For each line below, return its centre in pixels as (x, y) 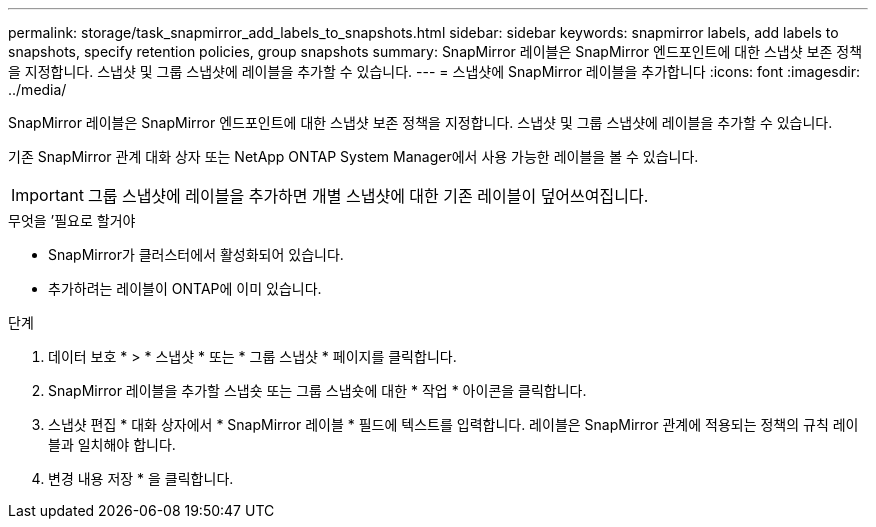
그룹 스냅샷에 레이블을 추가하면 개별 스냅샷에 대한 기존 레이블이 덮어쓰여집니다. (368, 196)
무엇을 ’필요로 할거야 (72, 220)
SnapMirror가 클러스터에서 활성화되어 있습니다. (196, 254)
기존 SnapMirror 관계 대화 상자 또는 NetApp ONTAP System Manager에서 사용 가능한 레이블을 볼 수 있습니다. (353, 156)
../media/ (37, 89)
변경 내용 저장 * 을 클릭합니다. (141, 478)
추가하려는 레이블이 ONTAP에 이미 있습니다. (185, 288)
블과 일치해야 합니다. (112, 444)
